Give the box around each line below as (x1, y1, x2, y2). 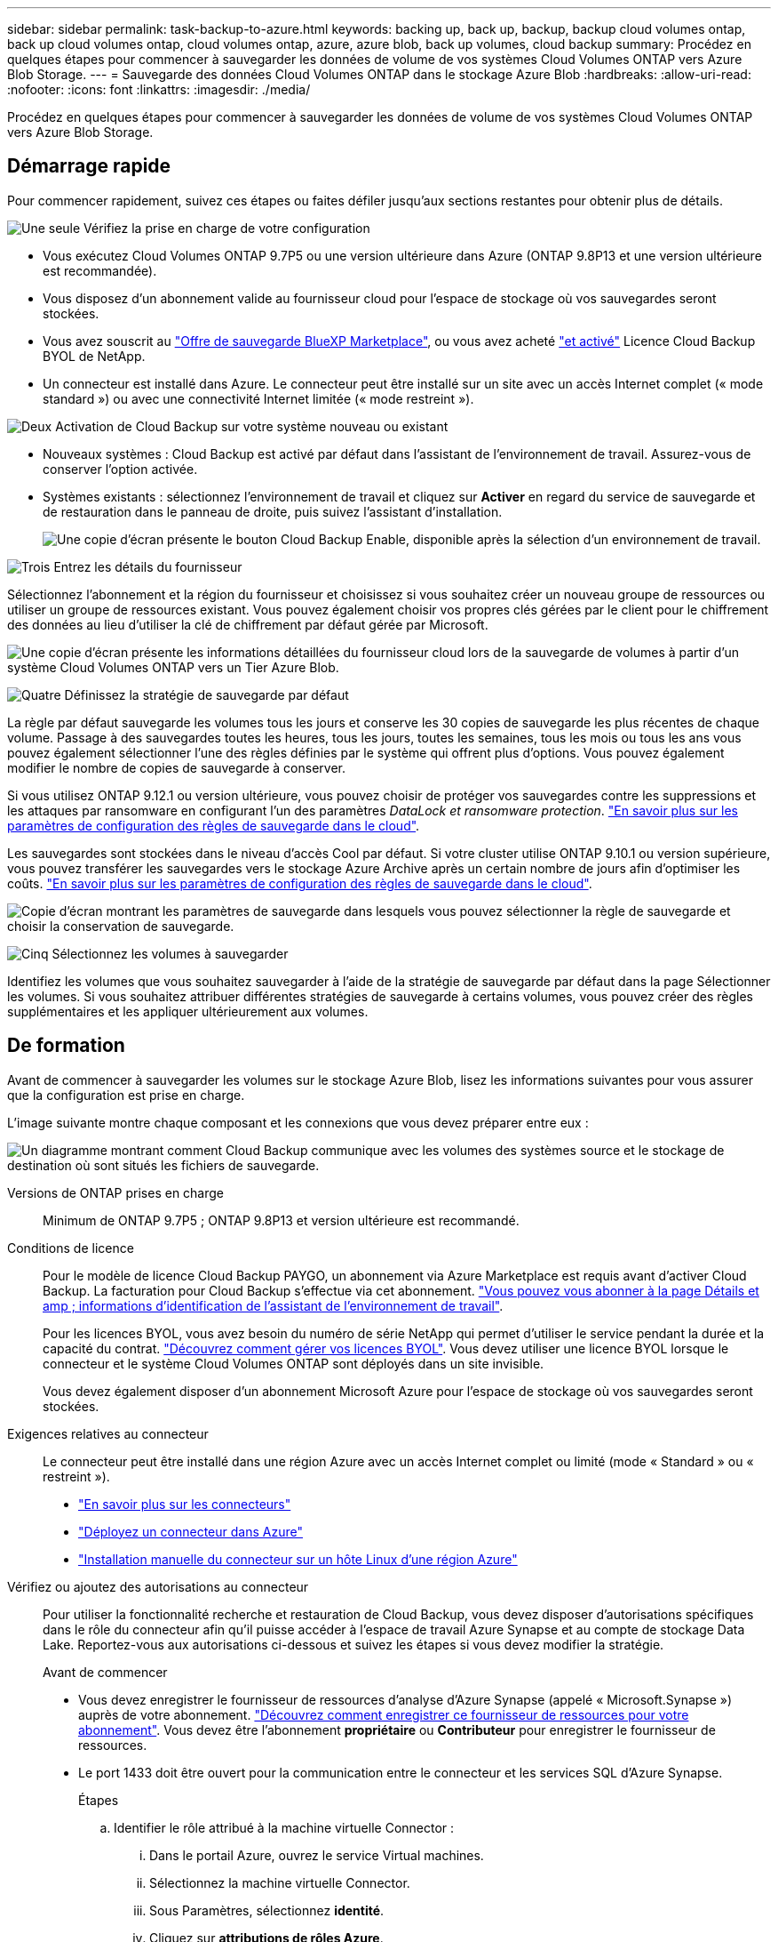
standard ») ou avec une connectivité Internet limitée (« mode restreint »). (43, 390, 474, 406)
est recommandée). (43, 262, 157, 278)
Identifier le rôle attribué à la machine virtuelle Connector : (114, 1819, 455, 1835)
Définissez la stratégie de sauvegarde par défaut (64, 686, 349, 702)
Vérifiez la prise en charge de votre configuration (83, 220, 370, 236)
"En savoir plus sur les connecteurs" (78, 1496, 291, 1512)
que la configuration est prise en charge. (7, 1087, 245, 1103)
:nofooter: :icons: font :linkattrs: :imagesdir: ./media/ (7, 82, 311, 97)
